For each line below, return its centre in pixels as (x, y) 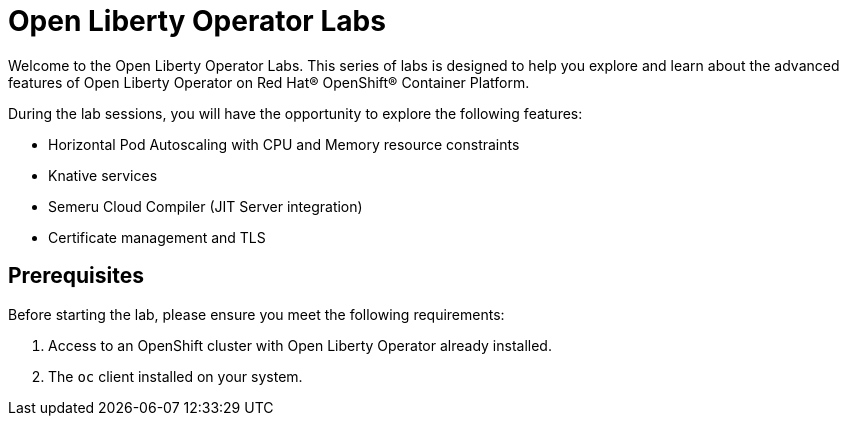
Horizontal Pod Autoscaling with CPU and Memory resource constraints (284, 144)
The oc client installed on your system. (175, 376)
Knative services (103, 175)
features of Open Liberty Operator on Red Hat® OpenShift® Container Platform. (269, 82)
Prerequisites (76, 276)
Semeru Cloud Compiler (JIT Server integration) (205, 206)
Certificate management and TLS (157, 237)
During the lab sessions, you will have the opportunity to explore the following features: (295, 113)
